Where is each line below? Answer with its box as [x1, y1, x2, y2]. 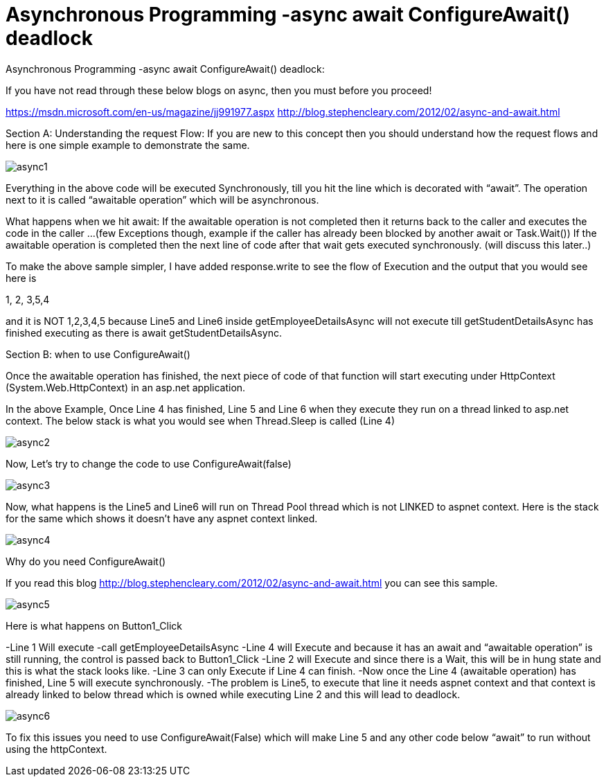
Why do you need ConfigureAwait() [6, 555, 166, 567]
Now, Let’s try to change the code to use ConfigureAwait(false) [6, 457, 292, 470]
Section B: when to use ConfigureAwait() [6, 348, 190, 360]
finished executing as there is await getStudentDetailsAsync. [6, 326, 283, 339]
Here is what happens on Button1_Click [6, 619, 182, 632]
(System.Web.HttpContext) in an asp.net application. [6, 381, 246, 393]
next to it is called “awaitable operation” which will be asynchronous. [6, 193, 319, 206]
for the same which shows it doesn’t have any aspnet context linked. [6, 512, 318, 524]
